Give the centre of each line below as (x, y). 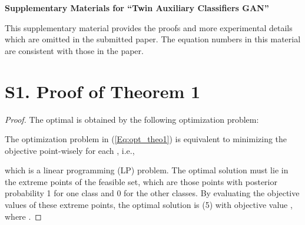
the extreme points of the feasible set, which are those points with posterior (141, 181)
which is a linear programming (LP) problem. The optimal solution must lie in (147, 170)
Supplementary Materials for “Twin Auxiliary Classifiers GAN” (137, 8)
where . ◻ (23, 216)
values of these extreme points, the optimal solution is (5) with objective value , (149, 205)
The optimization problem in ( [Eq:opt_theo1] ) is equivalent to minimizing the (146, 139)
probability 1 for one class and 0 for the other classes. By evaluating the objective (152, 193)
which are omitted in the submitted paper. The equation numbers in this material (153, 39)
